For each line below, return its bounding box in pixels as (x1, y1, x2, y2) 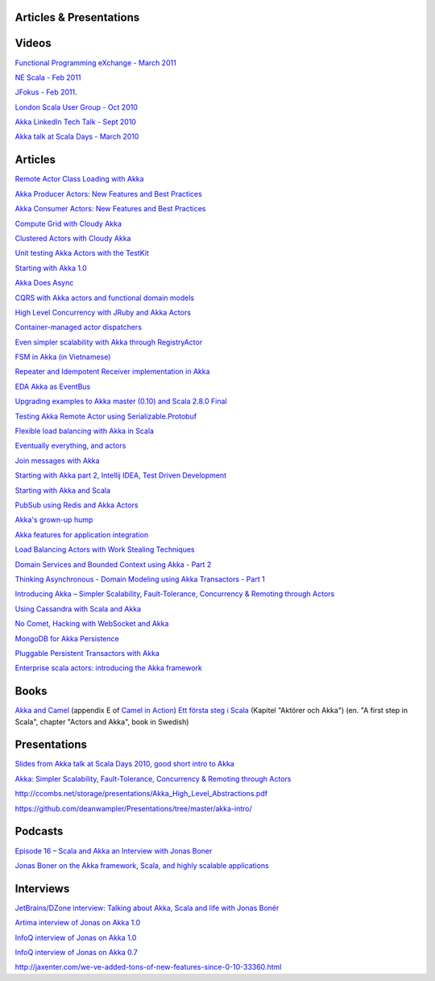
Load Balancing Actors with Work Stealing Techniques (14, 545, 195, 554)
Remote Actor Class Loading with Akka (14, 174, 144, 184)
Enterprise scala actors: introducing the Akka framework (14, 663, 203, 673)
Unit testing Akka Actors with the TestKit (14, 248, 149, 258)
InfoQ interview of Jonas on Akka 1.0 (14, 933, 137, 942)
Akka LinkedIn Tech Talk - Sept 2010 (14, 117, 137, 127)
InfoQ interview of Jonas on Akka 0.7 (14, 948, 139, 958)
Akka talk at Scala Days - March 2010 (14, 131, 139, 141)
